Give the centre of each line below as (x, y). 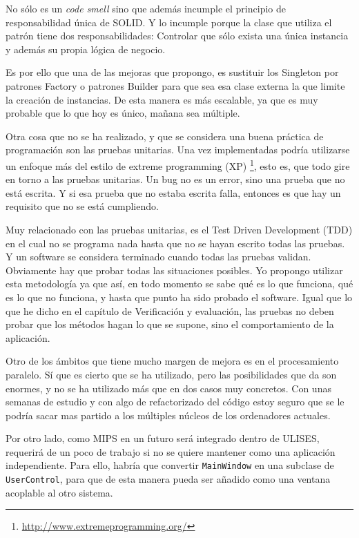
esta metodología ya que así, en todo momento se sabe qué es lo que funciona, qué (179, 284)
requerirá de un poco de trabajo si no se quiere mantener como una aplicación (171, 451)
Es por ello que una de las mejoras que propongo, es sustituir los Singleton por (172, 72)
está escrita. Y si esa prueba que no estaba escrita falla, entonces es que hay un (173, 192)
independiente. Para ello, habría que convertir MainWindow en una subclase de (170, 465)
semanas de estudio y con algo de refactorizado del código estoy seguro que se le (175, 402)
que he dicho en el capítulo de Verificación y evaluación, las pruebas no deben (170, 310)
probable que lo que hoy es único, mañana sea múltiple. (123, 113)
